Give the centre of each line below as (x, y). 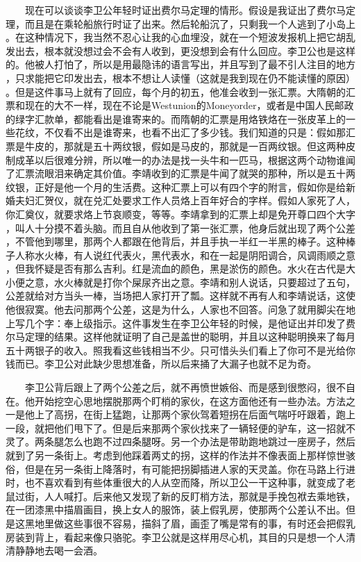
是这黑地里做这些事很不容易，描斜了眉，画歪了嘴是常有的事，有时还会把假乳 (180, 523)
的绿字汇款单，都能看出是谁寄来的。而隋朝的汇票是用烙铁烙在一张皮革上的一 (180, 118)
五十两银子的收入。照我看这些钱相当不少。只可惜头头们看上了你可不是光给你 (180, 350)
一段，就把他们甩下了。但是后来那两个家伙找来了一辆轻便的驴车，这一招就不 (180, 428)
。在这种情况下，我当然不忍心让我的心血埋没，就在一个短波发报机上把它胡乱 (180, 37)
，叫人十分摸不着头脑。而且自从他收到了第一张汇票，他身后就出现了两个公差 (180, 228)
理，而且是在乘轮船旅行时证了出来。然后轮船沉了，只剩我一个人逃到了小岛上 (180, 23)
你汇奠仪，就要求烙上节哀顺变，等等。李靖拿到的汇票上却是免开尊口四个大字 (180, 214)
